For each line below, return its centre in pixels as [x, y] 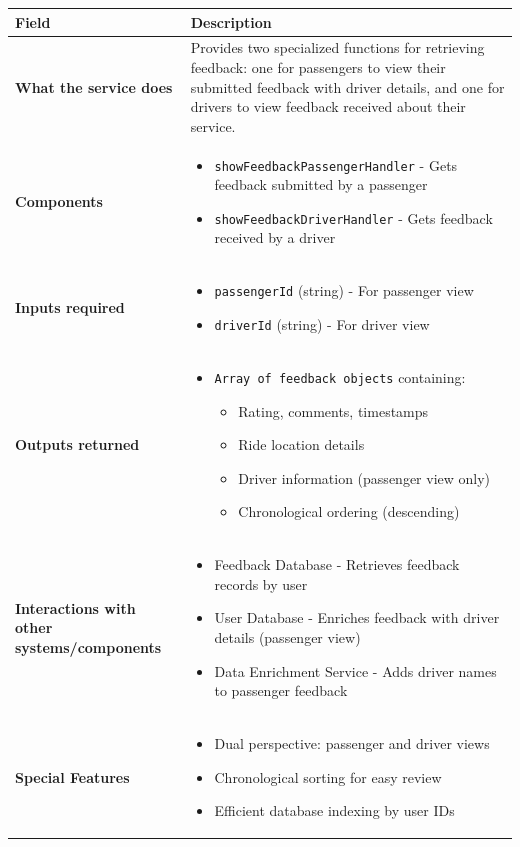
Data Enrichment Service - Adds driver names [355, 670]
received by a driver [275, 237]
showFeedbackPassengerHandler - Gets [336, 164]
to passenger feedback [281, 690]
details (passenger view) [287, 636]
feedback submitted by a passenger [321, 184]
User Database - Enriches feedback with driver [357, 617]
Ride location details [301, 444]
